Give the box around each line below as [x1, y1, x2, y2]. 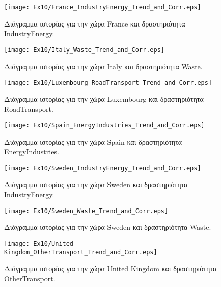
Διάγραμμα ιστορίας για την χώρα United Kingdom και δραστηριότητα [4, 263, 217, 274]
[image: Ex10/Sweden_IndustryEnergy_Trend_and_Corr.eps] [4, 164, 201, 172]
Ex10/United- [33, 240, 77, 247]
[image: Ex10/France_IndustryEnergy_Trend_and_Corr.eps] [4, 4, 201, 11]
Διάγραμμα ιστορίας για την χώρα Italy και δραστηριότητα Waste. [4, 61, 203, 71]
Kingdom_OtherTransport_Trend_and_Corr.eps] [4, 248, 157, 256]
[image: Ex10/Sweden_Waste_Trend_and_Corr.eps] [4, 207, 169, 215]
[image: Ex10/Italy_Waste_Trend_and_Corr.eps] [4, 46, 164, 54]
